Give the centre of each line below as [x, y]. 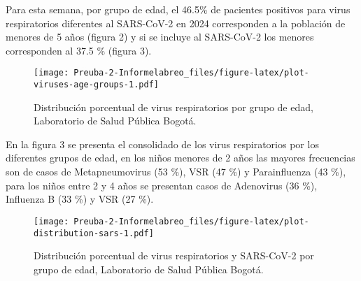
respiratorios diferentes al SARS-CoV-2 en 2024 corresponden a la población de [176, 23]
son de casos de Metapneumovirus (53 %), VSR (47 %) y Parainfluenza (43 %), [176, 172]
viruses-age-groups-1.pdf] [96, 85]
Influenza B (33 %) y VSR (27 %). [80, 199]
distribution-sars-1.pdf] [94, 233]
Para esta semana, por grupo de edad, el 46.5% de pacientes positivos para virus [178, 9]
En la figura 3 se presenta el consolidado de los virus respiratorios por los [162, 144]
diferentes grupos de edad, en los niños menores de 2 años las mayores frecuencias [180, 158]
